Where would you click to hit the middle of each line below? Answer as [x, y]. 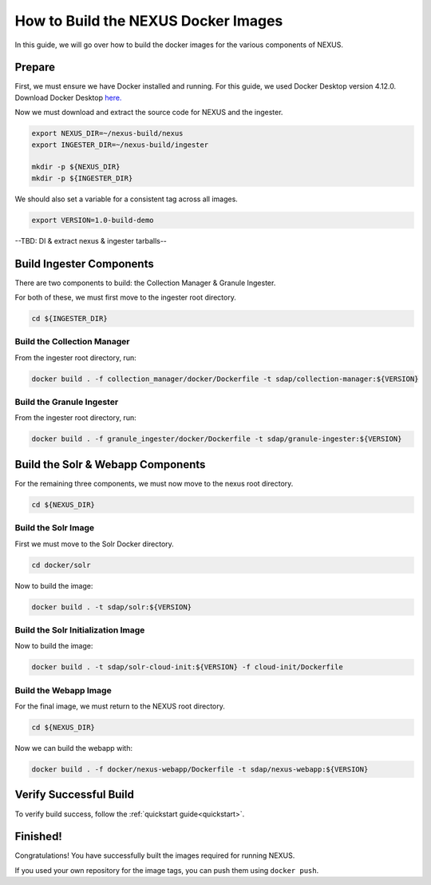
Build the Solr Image [55, 528]
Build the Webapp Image [63, 690]
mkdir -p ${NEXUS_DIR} [76, 167]
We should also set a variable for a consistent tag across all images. [127, 199]
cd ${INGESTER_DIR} [69, 319]
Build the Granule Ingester [67, 402]
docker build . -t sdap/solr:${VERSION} [111, 607]
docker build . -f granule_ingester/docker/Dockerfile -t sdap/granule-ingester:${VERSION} [217, 439]
